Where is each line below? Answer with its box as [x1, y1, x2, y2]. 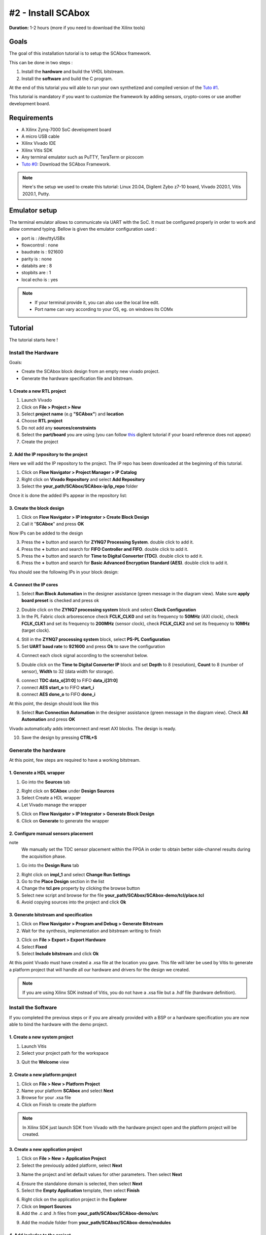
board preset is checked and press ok [21, 598, 100, 604]
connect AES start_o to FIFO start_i [21, 684, 95, 690]
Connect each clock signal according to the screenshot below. [21, 653, 148, 659]
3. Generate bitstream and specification [9, 912, 93, 918]
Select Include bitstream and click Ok [21, 951, 99, 957]
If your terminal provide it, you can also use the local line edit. [34, 299, 160, 305]
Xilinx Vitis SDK [21, 147, 53, 153]
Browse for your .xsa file [21, 1095, 71, 1101]
